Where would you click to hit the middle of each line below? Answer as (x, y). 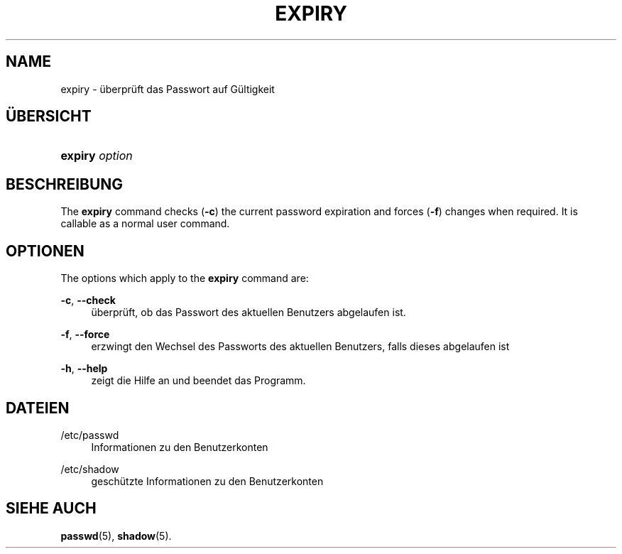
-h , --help (84, 369)
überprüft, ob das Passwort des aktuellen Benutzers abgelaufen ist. (249, 313)
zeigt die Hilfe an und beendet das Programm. (198, 381)
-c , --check (88, 300)
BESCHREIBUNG (65, 184)
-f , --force (85, 335)
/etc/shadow (90, 469)
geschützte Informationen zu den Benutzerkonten (207, 481)
